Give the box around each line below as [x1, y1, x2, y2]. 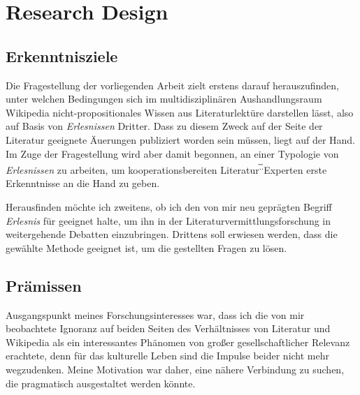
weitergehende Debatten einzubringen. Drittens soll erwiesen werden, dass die [6, 227, 338, 241]
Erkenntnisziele [6, 45, 118, 66]
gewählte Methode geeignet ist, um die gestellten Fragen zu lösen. [6, 240, 287, 255]
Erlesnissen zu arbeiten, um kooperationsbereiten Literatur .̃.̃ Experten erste [6, 161, 327, 177]
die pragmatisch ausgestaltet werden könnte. [6, 375, 196, 390]
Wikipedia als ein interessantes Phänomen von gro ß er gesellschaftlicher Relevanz [6, 334, 350, 349]
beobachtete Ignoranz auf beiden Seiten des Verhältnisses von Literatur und [6, 321, 331, 336]
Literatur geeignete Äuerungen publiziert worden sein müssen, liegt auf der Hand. [6, 132, 356, 147]
